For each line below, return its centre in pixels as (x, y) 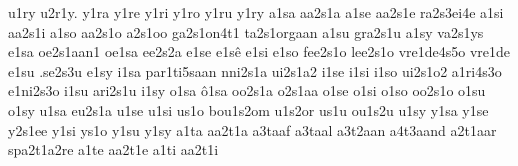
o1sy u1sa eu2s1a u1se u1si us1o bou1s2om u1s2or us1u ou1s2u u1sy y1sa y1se (248, 109)
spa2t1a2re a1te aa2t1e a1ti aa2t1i (113, 149)
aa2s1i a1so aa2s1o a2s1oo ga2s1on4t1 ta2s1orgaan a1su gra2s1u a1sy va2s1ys (246, 31)
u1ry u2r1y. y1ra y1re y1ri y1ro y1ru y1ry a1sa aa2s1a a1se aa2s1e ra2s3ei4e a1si (256, 12)
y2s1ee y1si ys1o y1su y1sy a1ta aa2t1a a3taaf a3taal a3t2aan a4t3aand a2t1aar (252, 129)
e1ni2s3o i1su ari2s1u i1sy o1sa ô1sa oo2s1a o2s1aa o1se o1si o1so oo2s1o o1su (247, 90)
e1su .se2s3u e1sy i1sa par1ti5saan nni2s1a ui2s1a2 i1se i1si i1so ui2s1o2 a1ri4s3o (255, 70)
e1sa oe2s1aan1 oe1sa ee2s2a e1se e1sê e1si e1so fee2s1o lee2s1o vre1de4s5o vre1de (259, 51)
